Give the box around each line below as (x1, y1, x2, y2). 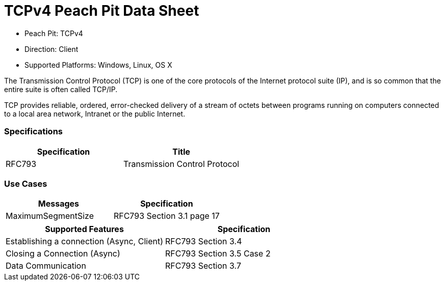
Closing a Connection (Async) (6, 248, 120, 259)
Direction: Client (24, 44, 78, 53)
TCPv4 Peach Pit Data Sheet (4, 2, 199, 19)
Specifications (4, 126, 63, 137)
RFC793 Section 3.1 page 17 (113, 211, 220, 221)
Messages (38, 198, 80, 209)
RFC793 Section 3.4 (165, 236, 242, 247)
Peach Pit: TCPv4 (24, 28, 83, 38)
